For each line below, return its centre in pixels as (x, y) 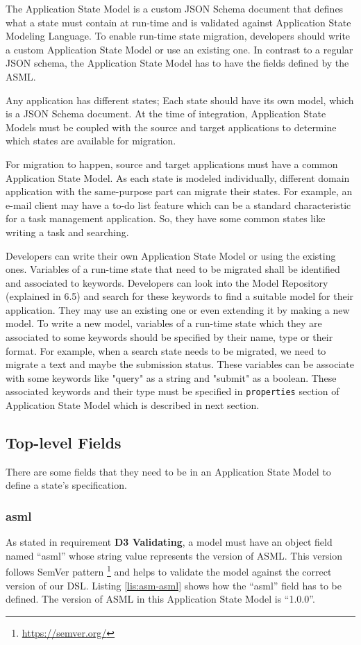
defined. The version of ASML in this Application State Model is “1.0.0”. (160, 599)
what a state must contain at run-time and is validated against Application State (178, 22)
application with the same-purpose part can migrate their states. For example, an (179, 191)
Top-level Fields (64, 443)
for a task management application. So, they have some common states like (166, 218)
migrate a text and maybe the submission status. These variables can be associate (180, 364)
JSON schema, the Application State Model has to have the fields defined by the (177, 63)
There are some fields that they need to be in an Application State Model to (168, 471)
